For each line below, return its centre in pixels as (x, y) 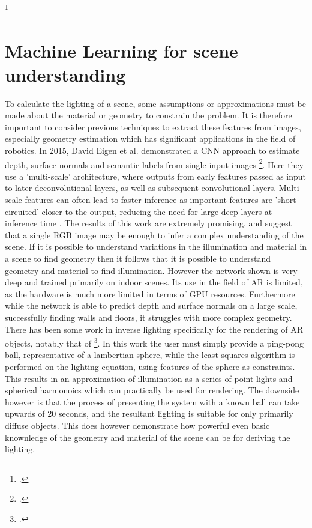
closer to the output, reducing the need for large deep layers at (157, 211)
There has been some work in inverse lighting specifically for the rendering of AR (154, 329)
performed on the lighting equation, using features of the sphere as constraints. (150, 366)
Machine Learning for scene (121, 51)
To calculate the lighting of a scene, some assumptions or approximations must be (155, 103)
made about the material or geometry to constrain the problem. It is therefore (148, 115)
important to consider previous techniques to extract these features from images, (153, 126)
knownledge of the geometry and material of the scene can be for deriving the (148, 437)
